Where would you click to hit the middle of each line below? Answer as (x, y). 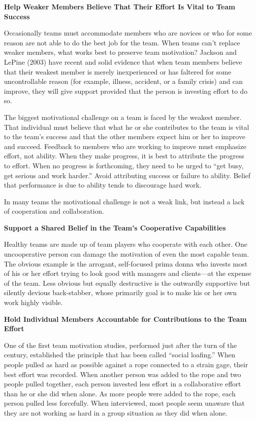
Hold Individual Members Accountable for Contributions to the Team (125, 319)
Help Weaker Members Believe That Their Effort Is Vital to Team (120, 6)
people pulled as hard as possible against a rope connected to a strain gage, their (126, 364)
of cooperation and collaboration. (54, 211)
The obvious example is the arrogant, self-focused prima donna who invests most (126, 263)
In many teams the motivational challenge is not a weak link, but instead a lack (124, 201)
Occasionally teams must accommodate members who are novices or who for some (128, 33)
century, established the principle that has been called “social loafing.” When (120, 355)
